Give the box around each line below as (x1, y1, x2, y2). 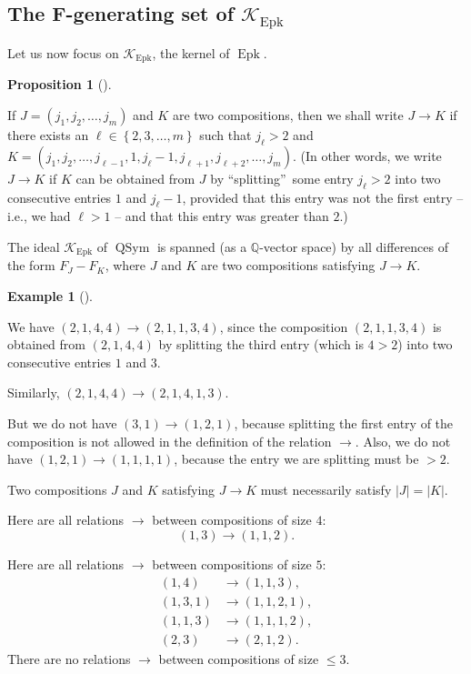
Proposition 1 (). (7, 75, 112, 94)
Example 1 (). (7, 287, 93, 306)
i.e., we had (7, 206, 71, 226)
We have (7, 317, 55, 336)
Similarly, (7, 383, 60, 402)
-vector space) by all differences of (259, 237, 449, 257)
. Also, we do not (355, 431, 451, 450)
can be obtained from (75, 168, 195, 187)
